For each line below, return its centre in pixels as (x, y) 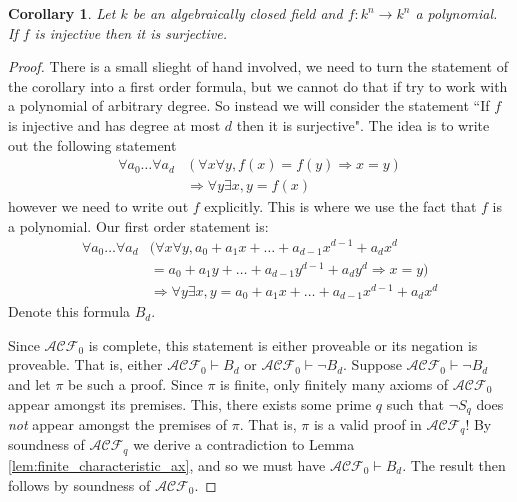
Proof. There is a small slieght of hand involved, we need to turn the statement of (258, 66)
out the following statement (92, 144)
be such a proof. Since (135, 383)
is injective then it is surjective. (130, 32)
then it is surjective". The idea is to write (363, 124)
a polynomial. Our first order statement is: (138, 225)
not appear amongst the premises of (118, 424)
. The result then (454, 464)
